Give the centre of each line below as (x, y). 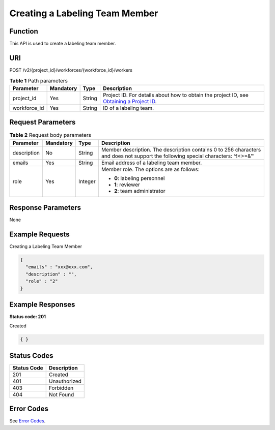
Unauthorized (65, 381)
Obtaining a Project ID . (130, 101)
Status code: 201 (28, 317)
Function (24, 31)
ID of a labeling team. (128, 108)
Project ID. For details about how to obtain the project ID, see (176, 95)
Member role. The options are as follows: (150, 169)
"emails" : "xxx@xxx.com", (59, 267)
